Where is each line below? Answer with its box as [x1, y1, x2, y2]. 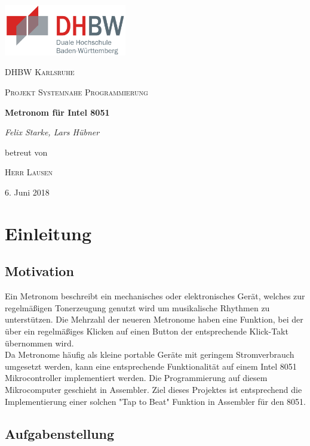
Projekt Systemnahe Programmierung [5, 86, 148, 98]
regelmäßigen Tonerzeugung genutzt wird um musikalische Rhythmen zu [5, 301, 270, 314]
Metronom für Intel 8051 [5, 106, 110, 118]
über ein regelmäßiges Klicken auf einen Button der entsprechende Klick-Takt [5, 324, 288, 337]
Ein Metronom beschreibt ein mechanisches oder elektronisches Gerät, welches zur [5, 290, 305, 302]
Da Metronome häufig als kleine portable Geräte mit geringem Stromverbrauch [5, 348, 294, 361]
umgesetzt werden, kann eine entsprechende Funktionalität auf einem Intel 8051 [5, 360, 297, 372]
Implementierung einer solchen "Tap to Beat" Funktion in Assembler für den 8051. [5, 395, 306, 407]
